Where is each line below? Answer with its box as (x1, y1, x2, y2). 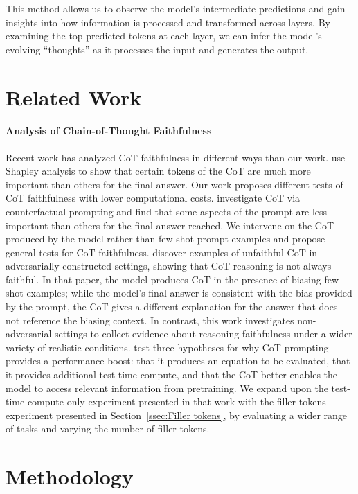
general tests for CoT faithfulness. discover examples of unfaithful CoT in (6, 245, 318, 259)
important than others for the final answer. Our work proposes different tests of (6, 177, 343, 191)
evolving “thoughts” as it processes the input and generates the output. (6, 42, 309, 56)
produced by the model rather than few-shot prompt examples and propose (6, 231, 325, 246)
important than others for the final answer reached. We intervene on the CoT (6, 218, 334, 232)
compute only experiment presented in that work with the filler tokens (27, 394, 326, 409)
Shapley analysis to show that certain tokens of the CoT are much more (6, 164, 311, 178)
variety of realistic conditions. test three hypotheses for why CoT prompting (6, 339, 329, 354)
